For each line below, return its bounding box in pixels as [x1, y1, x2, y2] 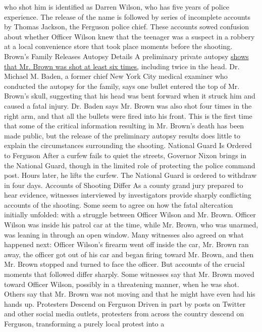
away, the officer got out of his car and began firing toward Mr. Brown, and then [4, 249, 254, 259]
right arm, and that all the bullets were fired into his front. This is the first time [4, 110, 252, 121]
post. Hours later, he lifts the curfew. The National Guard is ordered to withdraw [4, 170, 257, 180]
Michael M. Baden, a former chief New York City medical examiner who [4, 71, 228, 81]
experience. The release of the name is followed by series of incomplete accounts [4, 11, 251, 22]
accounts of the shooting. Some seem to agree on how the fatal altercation [4, 199, 233, 210]
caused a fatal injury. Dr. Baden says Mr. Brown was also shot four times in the [4, 100, 252, 111]
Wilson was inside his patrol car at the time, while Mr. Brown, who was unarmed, [4, 219, 258, 230]
